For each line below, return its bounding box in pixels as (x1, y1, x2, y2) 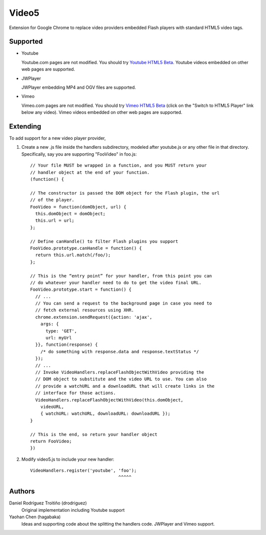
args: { (40, 321, 59, 327)
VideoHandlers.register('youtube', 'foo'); (30, 468, 137, 473)
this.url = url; (35, 218, 75, 224)
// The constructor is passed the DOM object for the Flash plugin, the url (30, 190, 220, 196)
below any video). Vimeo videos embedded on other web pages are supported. (21, 109, 182, 115)
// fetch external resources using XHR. (35, 307, 134, 313)
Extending (9, 122, 41, 131)
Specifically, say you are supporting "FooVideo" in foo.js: (21, 151, 137, 157)
